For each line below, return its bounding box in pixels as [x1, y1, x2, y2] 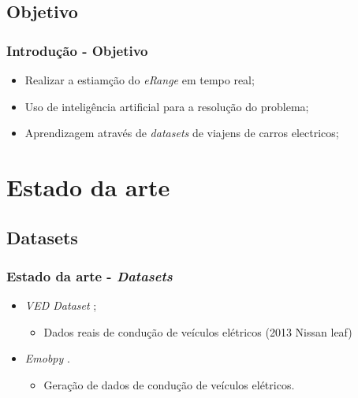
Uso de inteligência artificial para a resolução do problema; [24, 98, 309, 114]
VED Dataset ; [24, 297, 97, 314]
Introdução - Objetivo [6, 40, 148, 60]
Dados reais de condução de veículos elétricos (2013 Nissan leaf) [43, 323, 352, 340]
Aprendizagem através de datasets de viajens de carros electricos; [24, 125, 339, 141]
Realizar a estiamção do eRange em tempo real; [24, 72, 255, 87]
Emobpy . [24, 350, 70, 366]
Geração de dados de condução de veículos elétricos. [43, 376, 295, 392]
